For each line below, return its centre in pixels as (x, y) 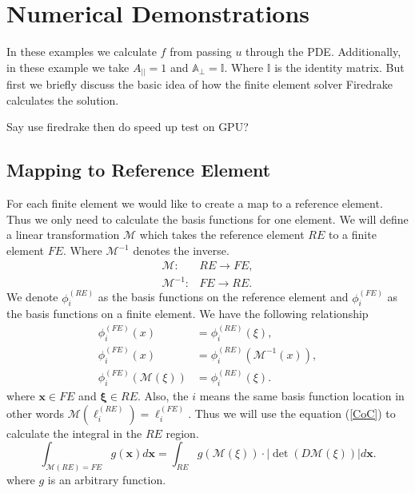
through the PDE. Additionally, (323, 52)
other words (36, 413)
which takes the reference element (222, 235)
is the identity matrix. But (339, 67)
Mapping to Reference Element (139, 170)
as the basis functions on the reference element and (223, 297)
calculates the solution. (63, 99)
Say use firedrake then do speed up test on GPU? (128, 127)
